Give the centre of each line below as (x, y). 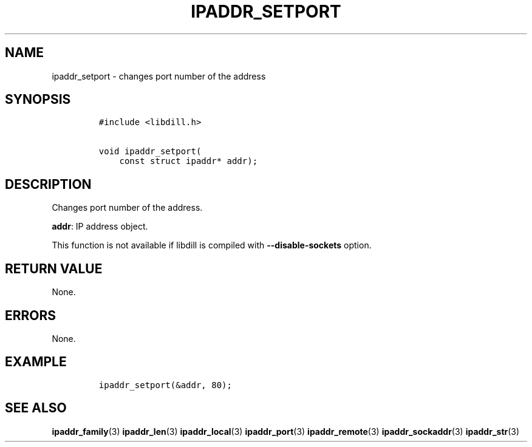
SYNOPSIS (38, 100)
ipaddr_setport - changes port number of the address (159, 76)
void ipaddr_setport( (150, 152)
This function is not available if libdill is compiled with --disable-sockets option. (212, 245)
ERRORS (31, 315)
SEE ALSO (36, 408)
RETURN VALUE (54, 268)
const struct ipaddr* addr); (189, 161)
